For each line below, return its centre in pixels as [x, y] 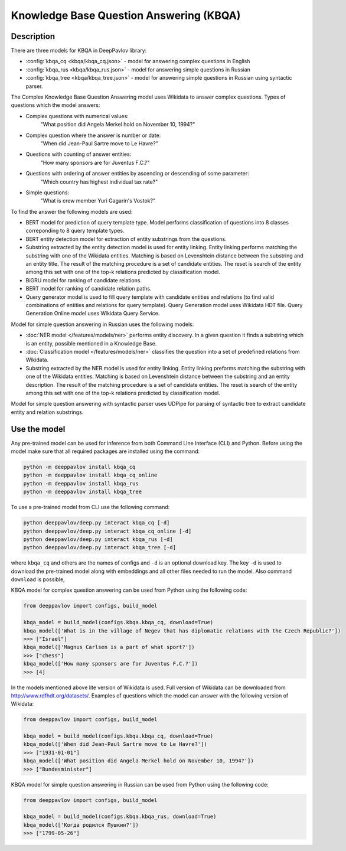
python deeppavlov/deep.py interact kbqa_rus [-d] [98, 539]
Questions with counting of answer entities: [79, 154]
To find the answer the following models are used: [72, 211]
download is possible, [38, 579]
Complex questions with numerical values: [77, 116]
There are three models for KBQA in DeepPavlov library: [79, 51]
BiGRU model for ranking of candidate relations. [84, 280]
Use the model [38, 429]
